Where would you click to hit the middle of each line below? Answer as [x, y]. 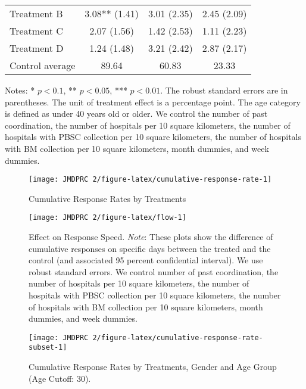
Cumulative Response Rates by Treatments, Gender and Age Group [153, 367]
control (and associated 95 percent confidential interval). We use [146, 260]
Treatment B [36, 13]
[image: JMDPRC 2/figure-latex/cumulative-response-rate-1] [150, 180]
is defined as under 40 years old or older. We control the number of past [136, 113]
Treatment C [36, 31]
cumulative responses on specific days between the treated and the [150, 248]
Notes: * [20, 90]
